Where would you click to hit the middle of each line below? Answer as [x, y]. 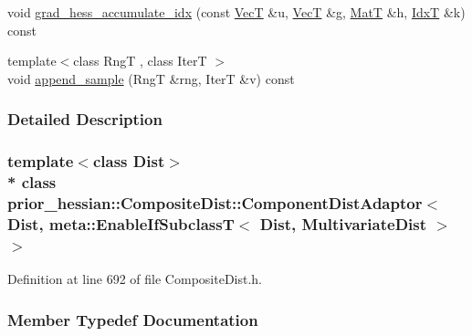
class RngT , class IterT [140, 61]
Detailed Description [85, 119]
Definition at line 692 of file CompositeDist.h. [135, 279]
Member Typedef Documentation [133, 319]
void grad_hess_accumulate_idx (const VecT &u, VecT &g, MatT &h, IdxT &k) [236, 12]
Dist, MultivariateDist [343, 223]
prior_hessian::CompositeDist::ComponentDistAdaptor [215, 202]
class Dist [129, 161]
